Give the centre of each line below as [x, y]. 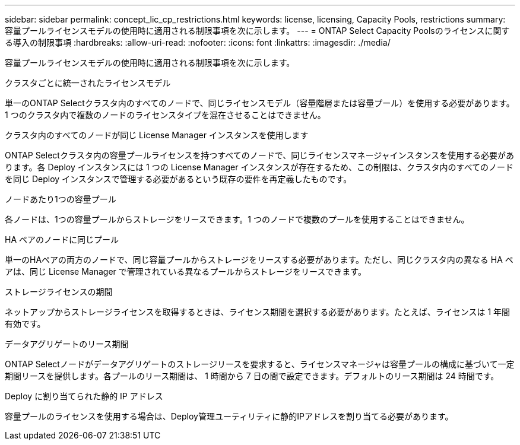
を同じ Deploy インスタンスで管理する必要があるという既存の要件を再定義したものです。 [178, 179]
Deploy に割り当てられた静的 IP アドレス [84, 396]
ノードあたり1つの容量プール [61, 199]
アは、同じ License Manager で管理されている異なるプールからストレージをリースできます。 [186, 271]
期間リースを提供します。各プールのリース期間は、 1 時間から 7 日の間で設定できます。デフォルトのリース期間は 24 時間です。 [252, 376]
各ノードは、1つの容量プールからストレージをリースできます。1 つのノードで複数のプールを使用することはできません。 [237, 219]
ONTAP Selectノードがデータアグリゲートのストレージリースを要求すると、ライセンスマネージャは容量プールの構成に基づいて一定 [260, 364]
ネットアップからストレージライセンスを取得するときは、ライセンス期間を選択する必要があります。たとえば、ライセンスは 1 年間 [258, 312]
